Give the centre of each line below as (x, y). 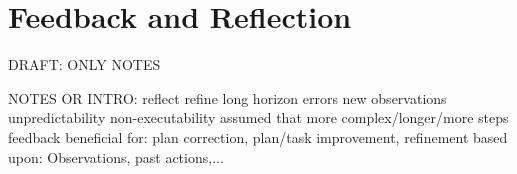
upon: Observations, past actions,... (116, 156)
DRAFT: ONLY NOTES (84, 64)
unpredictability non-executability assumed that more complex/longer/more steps (258, 117)
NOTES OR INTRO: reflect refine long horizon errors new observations (227, 97)
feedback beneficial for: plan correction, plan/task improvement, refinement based (258, 136)
